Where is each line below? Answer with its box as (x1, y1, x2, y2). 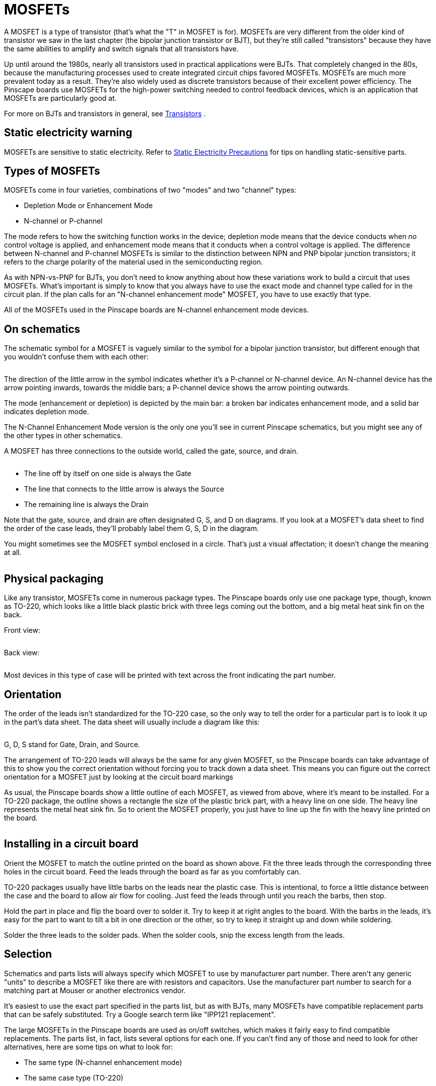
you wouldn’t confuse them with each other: (4, 352, 148, 361)
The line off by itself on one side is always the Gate (24, 469, 191, 478)
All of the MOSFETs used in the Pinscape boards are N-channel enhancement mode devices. (4, 305, 309, 314)
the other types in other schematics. (4, 431, 123, 440)
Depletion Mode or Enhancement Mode (24, 201, 153, 210)
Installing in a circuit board (4, 837, 139, 850)
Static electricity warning (4, 126, 133, 139)
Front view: (4, 626, 40, 635)
